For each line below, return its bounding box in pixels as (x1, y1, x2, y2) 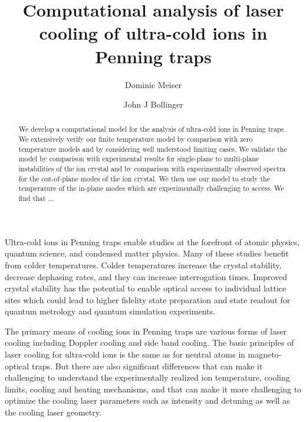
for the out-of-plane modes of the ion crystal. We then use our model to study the (18, 173, 270, 183)
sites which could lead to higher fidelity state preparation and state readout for (5, 293, 291, 306)
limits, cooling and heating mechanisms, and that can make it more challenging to (5, 382, 302, 395)
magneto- (248, 348, 282, 361)
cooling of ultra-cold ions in (39, 21, 268, 45)
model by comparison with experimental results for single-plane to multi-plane (18, 154, 259, 164)
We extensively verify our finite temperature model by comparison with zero (18, 134, 253, 144)
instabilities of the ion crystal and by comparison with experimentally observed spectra (18, 164, 286, 174)
